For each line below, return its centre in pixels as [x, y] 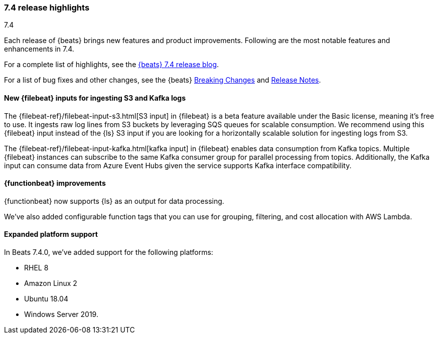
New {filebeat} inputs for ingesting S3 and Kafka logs [95, 98]
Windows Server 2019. [61, 314]
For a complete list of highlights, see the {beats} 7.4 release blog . [112, 65]
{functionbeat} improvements [55, 183]
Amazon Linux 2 [51, 283]
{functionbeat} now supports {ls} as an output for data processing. [114, 201]
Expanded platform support [51, 234]
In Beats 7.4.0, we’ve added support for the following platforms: [109, 252]
